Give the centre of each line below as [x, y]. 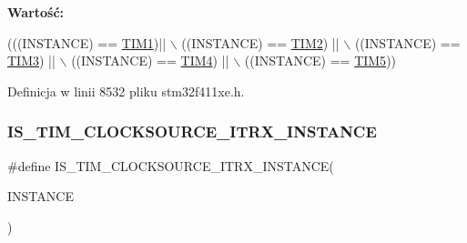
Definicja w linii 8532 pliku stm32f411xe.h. [126, 91]
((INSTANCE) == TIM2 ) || [260, 42]
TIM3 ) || [31, 61]
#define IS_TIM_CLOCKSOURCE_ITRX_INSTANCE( [171, 165]
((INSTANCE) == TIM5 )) [320, 61]
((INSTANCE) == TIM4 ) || [150, 61]
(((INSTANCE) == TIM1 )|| [87, 42]
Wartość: [36, 12]
